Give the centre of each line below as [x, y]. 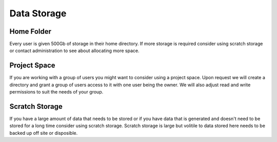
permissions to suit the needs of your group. [56, 92]
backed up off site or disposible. [44, 133]
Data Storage [38, 13]
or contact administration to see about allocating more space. [74, 51]
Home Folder [30, 31]
